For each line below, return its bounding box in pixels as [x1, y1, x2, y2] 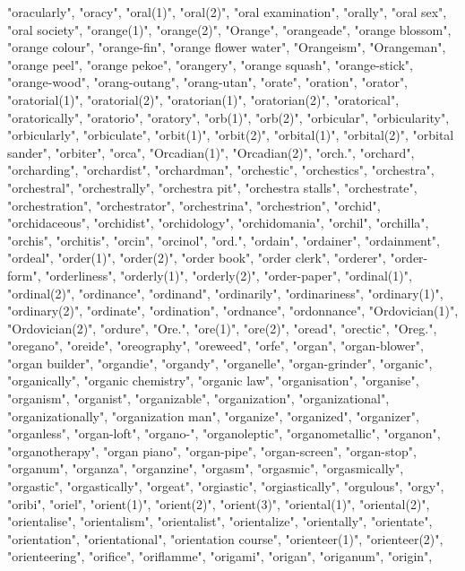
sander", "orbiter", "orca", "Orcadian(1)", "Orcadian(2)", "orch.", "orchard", [7, 143, 415, 161]
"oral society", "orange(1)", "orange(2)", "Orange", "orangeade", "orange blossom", [7, 20, 452, 39]
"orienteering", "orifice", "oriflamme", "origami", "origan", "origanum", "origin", [7, 547, 433, 566]
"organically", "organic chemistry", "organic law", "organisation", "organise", [7, 371, 419, 390]
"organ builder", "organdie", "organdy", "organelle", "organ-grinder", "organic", [7, 353, 433, 372]
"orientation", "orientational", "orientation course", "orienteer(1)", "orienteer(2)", [7, 529, 443, 548]
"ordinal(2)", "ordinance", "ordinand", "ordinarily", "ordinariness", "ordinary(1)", [7, 283, 443, 302]
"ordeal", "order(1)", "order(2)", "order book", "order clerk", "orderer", [7, 248, 386, 267]
